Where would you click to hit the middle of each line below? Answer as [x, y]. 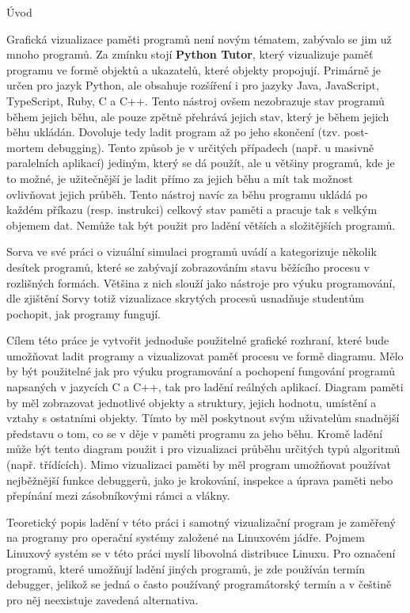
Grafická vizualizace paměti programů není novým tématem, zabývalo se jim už [199, 38]
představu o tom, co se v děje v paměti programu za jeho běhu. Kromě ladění [195, 433]
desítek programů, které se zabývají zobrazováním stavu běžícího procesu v [188, 267]
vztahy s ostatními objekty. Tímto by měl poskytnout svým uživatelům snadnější [203, 418]
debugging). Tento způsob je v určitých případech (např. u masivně [211, 147]
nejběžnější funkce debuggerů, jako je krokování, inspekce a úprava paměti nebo [200, 480]
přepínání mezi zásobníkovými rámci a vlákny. [118, 495]
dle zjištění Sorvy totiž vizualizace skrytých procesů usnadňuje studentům [186, 298]
